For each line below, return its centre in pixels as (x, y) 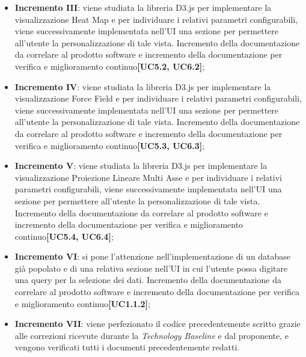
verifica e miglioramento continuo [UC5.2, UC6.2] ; (110, 66)
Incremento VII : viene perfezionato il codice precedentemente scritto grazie (158, 324)
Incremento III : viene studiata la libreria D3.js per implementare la (143, 7)
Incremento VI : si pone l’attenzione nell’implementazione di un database (153, 256)
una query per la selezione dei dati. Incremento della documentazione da (148, 280)
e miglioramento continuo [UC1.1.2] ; (82, 303)
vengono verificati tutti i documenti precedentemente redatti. (127, 347)
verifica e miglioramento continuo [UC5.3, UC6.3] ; (110, 145)
